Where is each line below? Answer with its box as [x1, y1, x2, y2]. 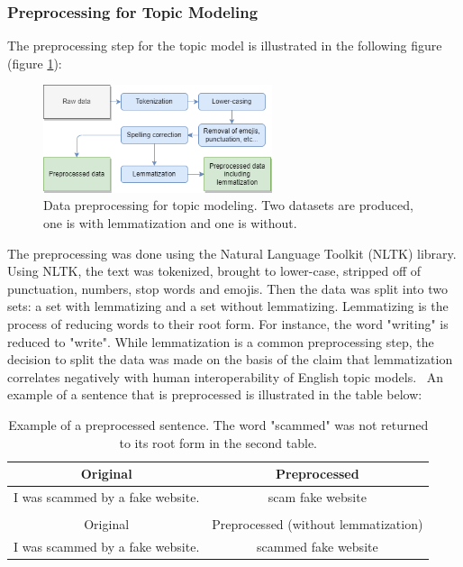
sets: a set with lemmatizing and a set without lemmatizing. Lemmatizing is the [7, 297, 449, 316]
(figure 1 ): [7, 53, 62, 72]
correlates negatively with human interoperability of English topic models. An [7, 367, 444, 386]
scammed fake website [257, 536, 378, 555]
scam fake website [268, 488, 367, 507]
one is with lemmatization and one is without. [43, 214, 297, 233]
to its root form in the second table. [119, 433, 317, 452]
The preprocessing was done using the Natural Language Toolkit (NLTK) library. [7, 243, 457, 262]
